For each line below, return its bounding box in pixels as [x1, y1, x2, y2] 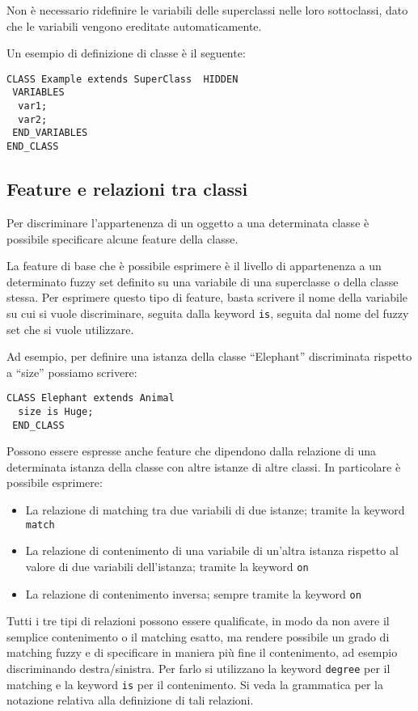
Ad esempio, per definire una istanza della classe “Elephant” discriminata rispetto [6, 348, 412, 365]
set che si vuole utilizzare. [6, 320, 134, 337]
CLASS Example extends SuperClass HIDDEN [6, 73, 239, 85]
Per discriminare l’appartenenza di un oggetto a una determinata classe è [6, 214, 369, 231]
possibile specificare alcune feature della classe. [6, 230, 239, 247]
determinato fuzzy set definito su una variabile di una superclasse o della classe [6, 273, 399, 290]
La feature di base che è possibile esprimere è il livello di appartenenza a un [6, 257, 382, 274]
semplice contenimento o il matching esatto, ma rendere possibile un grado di [6, 628, 390, 645]
